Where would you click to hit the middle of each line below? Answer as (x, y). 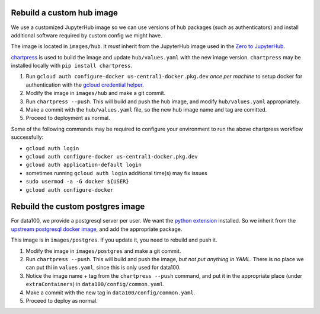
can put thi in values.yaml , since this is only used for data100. (103, 268)
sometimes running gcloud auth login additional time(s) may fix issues (116, 173)
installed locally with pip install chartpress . (72, 66)
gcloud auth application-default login (84, 165)
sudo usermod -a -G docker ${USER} (78, 182)
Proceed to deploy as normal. (62, 300)
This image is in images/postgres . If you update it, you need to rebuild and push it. (114, 240)
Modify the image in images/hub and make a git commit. (96, 93)
